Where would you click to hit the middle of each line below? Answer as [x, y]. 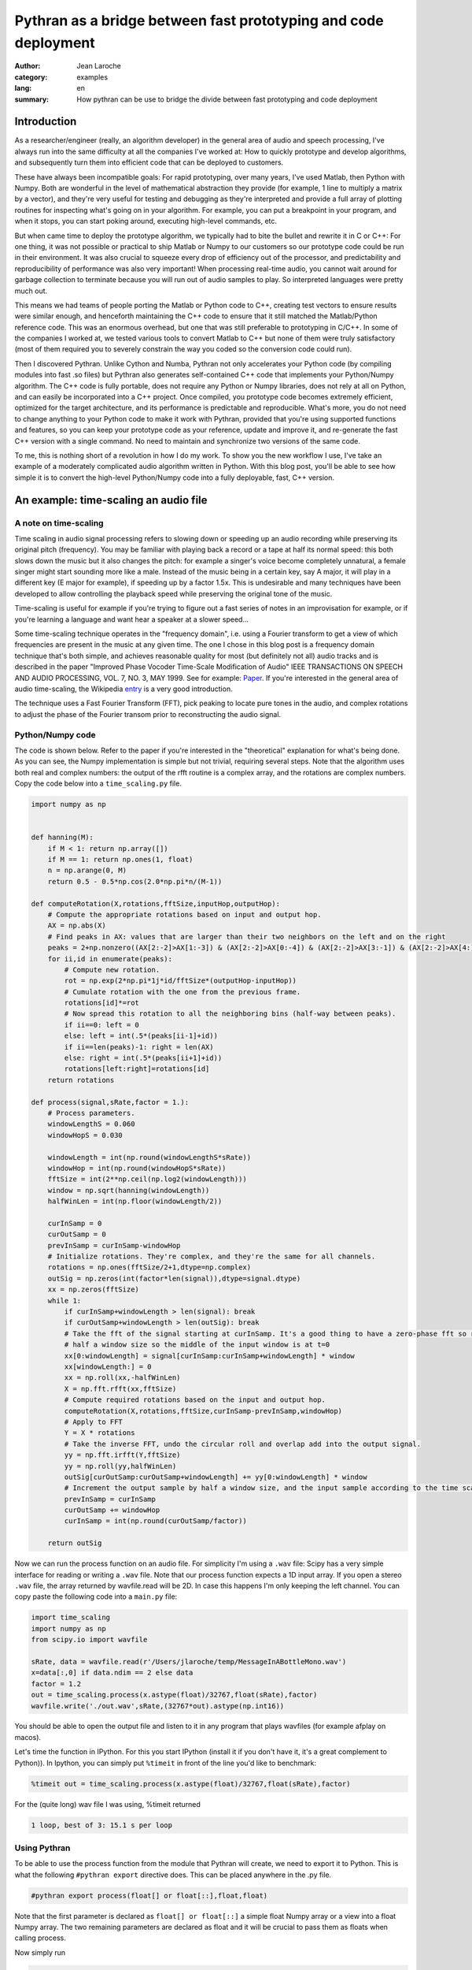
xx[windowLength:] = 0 [108, 1366]
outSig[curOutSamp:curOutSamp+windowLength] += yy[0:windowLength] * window [216, 1477]
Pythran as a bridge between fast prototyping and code [199, 20]
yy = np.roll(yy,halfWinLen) [120, 1466]
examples [92, 77]
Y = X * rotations [100, 1433]
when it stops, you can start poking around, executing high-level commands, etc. [146, 221]
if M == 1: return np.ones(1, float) [120, 860]
